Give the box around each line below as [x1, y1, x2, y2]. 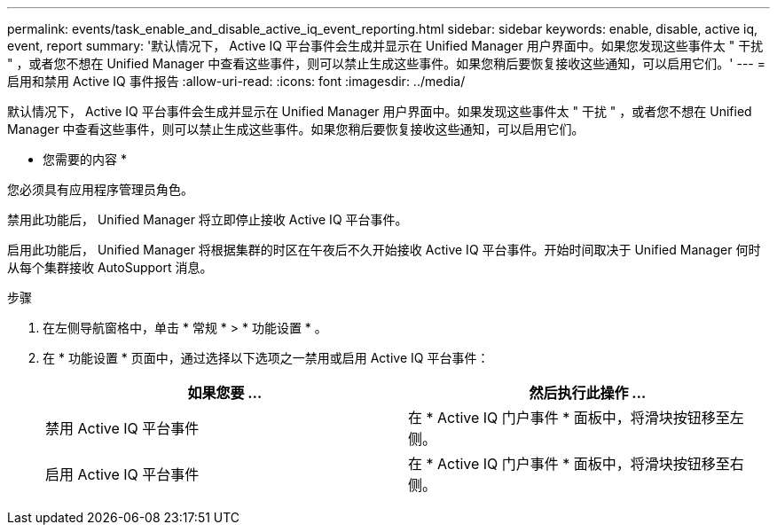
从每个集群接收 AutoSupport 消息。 [7, 260, 213, 275]
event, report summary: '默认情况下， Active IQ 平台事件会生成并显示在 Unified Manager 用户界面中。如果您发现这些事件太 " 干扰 [7, 38, 764, 53]
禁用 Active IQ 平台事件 [45, 419, 200, 437]
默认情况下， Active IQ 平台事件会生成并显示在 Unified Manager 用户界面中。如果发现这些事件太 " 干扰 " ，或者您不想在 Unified [7, 104, 752, 119]
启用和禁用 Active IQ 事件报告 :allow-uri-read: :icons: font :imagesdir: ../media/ [7, 74, 466, 89]
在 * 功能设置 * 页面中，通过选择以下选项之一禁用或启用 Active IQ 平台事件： [43, 350, 490, 365]
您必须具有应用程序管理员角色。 [7, 182, 193, 197]
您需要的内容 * [43, 152, 127, 167]
